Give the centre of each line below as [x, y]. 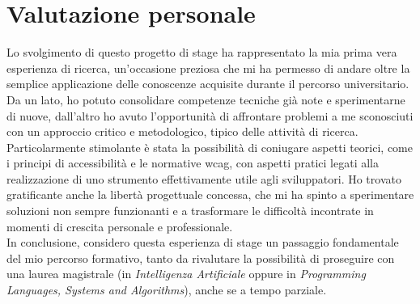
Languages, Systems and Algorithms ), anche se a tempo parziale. [167, 290]
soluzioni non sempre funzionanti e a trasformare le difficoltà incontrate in [190, 211]
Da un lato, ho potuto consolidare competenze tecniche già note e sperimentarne [206, 99]
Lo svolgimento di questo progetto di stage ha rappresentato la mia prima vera [202, 52]
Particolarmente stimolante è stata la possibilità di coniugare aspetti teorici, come [210, 147]
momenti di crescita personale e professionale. [120, 226]
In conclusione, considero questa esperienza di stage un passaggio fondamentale [203, 242]
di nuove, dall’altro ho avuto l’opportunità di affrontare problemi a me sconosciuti [210, 115]
